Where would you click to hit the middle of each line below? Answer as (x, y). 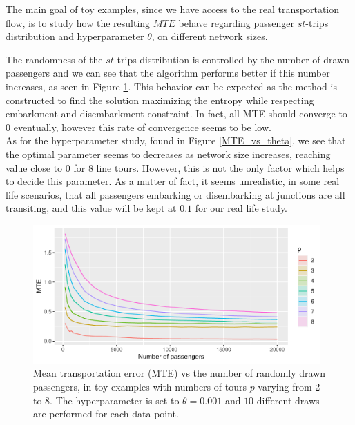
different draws (288, 400)
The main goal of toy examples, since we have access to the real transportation (173, 9)
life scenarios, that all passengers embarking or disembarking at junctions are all (175, 194)
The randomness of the (54, 59)
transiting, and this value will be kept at (91, 208)
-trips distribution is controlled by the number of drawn (232, 59)
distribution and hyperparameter (75, 36)
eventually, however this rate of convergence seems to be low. (142, 127)
